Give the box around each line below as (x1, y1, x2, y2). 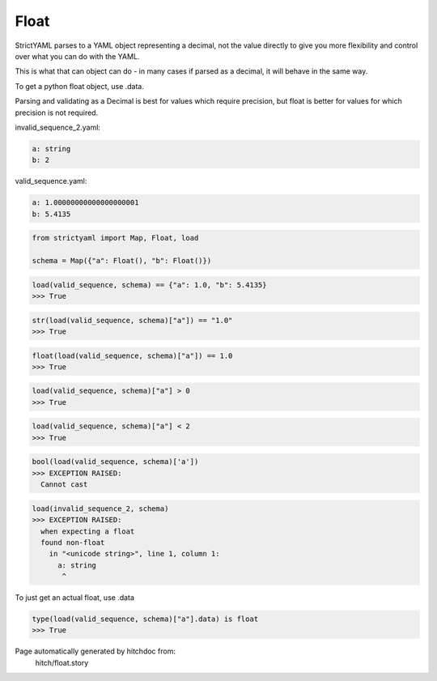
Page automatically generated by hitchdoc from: (15, 646, 176, 656)
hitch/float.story (35, 658, 89, 667)
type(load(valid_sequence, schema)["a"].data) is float (32, 615, 259, 624)
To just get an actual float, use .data (15, 593, 135, 602)
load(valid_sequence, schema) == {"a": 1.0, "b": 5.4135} (32, 280, 267, 289)
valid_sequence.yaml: (15, 177, 87, 186)
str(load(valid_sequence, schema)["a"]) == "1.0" (32, 316, 233, 325)
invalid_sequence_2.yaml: (15, 122, 101, 132)
